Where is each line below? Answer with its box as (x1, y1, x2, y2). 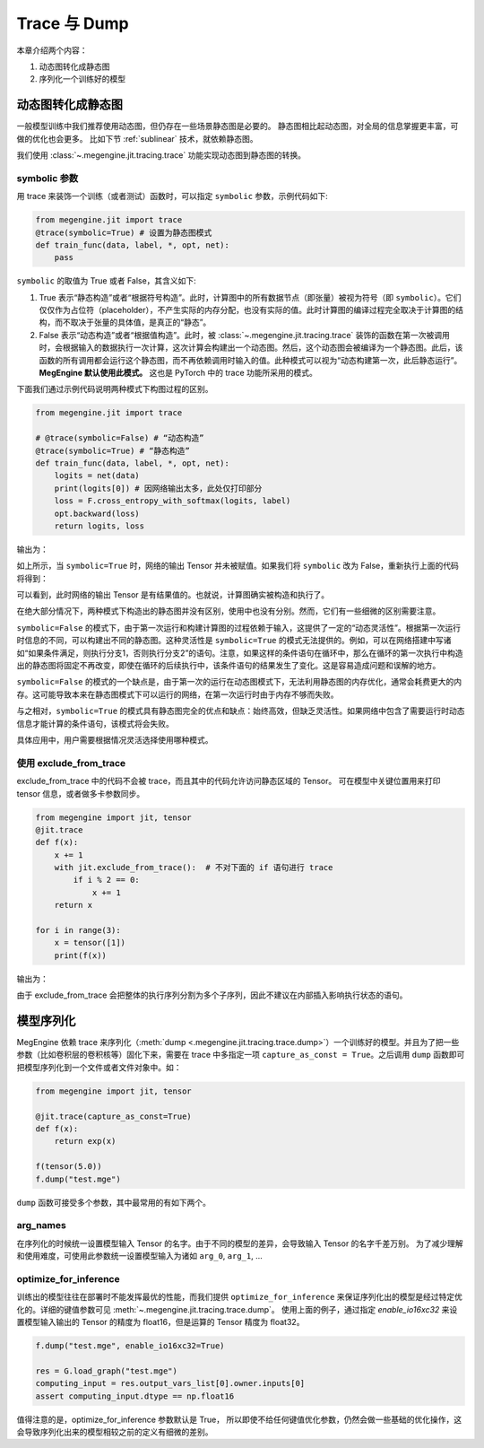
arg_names (16, 1219, 66, 1232)
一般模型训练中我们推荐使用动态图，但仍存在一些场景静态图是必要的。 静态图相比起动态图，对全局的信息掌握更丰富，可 (16, 121, 459, 132)
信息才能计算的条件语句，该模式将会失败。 (16, 718, 174, 728)
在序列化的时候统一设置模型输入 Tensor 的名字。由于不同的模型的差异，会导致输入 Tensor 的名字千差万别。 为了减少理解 (16, 1238, 463, 1249)
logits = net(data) (54, 471, 141, 481)
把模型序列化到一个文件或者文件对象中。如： (16, 1061, 182, 1072)
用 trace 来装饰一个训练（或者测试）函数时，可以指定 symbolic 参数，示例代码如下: (16, 191, 329, 202)
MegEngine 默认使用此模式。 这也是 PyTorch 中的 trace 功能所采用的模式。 (39, 368, 318, 379)
